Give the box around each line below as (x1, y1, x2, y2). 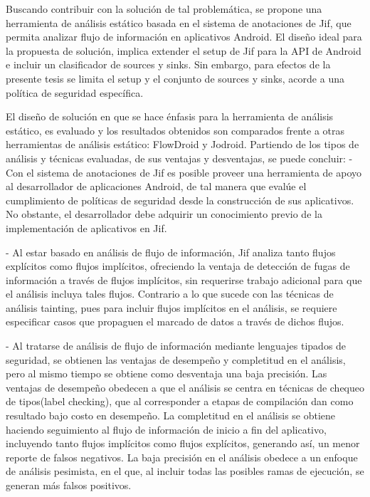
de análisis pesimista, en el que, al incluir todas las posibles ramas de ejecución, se (6, 464, 364, 478)
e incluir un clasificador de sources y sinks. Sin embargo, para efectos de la (6, 57, 331, 72)
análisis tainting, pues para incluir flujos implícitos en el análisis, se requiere (6, 300, 337, 315)
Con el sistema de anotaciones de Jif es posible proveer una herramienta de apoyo (6, 164, 362, 179)
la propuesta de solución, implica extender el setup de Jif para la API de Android (6, 43, 361, 58)
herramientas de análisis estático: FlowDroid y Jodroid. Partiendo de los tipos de (6, 137, 359, 152)
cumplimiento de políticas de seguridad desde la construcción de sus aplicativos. (6, 192, 354, 207)
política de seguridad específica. (6, 85, 144, 100)
